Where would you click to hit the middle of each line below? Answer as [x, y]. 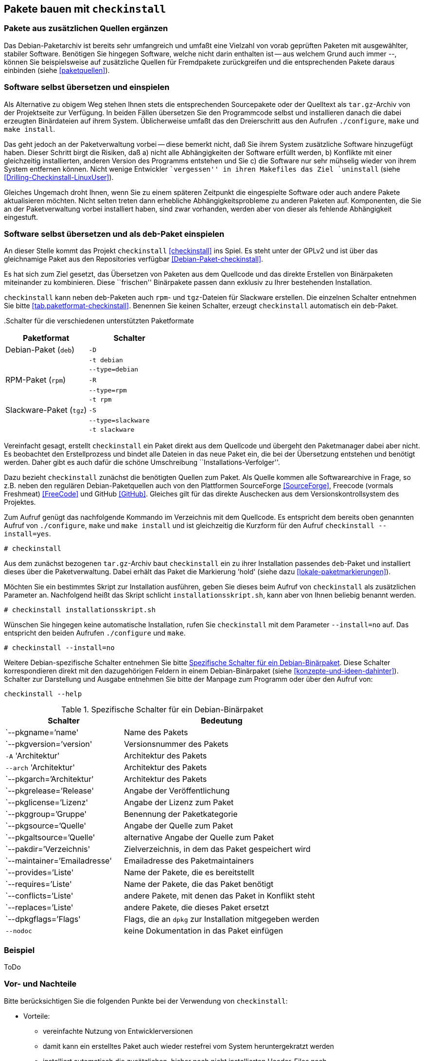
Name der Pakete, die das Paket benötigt [199, 884]
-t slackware [112, 430]
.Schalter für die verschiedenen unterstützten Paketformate [99, 321]
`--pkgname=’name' [42, 733]
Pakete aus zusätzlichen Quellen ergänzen [86, 28]
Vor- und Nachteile [40, 984]
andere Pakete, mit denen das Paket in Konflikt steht [220, 896]
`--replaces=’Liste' [39, 908]
